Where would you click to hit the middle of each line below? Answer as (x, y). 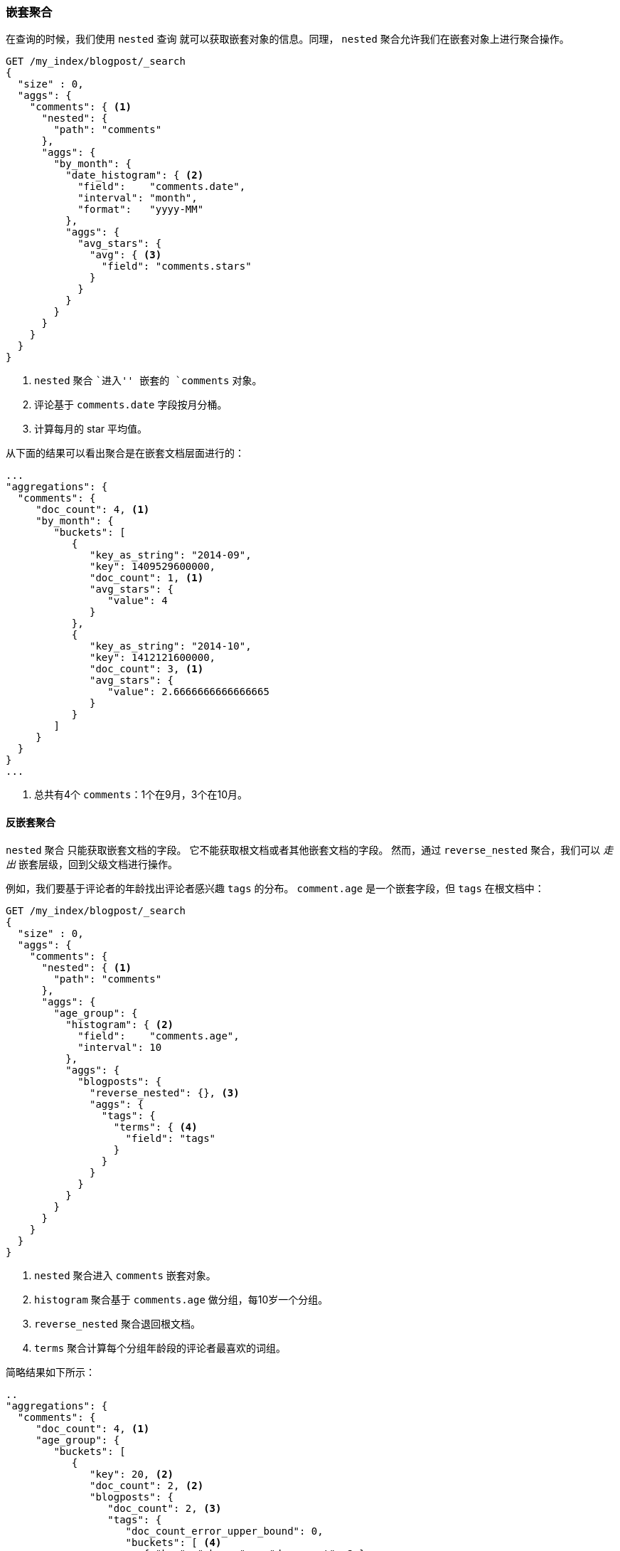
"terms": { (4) (155, 1127)
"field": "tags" (171, 1138)
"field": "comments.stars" (176, 266)
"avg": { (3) (126, 255)
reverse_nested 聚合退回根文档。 (117, 1323)
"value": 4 (138, 601)
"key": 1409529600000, (153, 567)
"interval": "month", (138, 198)
